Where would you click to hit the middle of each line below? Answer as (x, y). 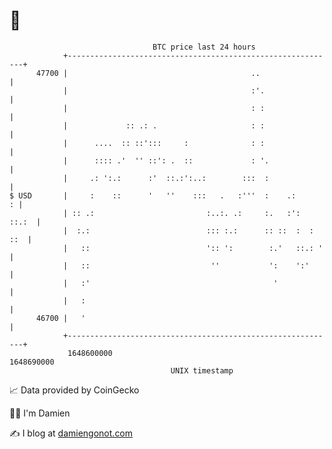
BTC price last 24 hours (204, 47)
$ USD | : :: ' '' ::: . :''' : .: (153, 195)
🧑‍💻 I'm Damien (40, 413)
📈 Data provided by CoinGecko (74, 390)
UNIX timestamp (202, 370)
